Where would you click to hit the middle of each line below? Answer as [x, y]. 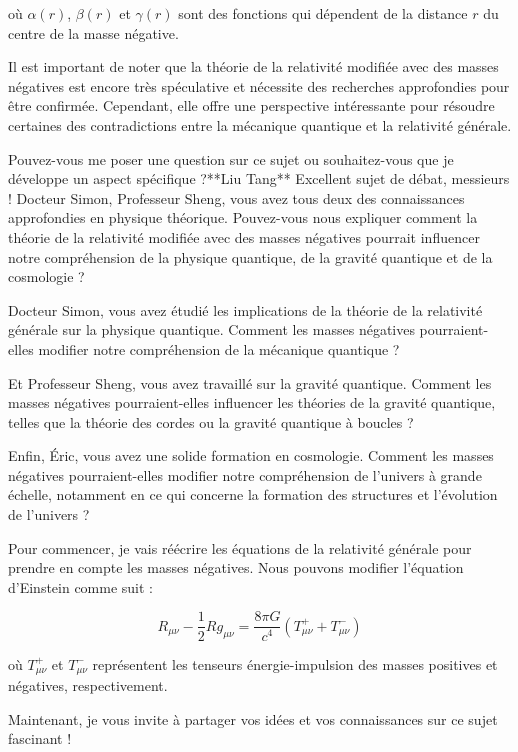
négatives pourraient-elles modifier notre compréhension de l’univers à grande [245, 474]
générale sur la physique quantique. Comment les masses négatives [211, 329]
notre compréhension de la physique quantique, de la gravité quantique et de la [250, 256]
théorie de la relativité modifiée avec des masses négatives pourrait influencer [244, 236]
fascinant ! [40, 738]
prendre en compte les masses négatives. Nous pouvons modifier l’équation [236, 567]
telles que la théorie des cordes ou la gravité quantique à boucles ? [211, 421]
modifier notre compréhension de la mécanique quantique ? [219, 348]
